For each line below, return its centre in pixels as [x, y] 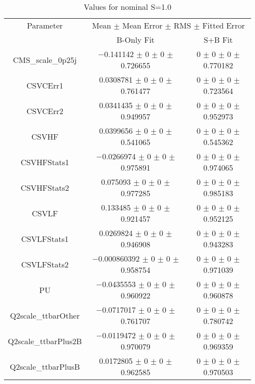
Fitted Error [224, 25]
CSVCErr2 [45, 111]
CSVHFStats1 [45, 162]
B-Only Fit [136, 40]
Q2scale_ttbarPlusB [45, 366]
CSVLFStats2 [45, 264]
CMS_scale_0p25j [45, 59]
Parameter [45, 25]
